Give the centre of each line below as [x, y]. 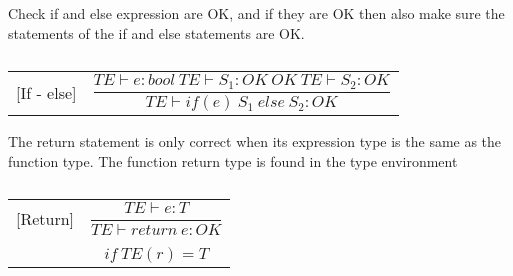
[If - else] [46, 93]
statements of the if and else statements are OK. [156, 32]
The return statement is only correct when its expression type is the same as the [255, 140]
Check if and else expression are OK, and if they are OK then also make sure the [256, 13]
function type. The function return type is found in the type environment [233, 160]
